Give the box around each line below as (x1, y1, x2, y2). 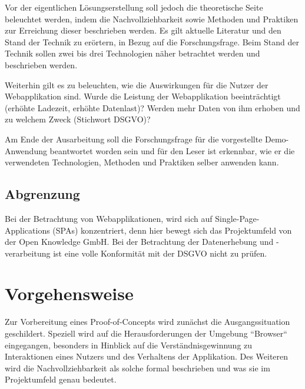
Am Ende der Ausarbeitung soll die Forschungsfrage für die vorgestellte (5, 132, 263, 145)
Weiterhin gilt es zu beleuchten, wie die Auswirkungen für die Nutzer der (5, 78, 268, 91)
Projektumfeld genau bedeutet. (5, 373, 117, 385)
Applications (5, 224, 50, 236)
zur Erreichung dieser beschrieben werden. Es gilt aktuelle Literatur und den (5, 24, 281, 36)
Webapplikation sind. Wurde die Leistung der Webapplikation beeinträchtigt (5, 90, 281, 102)
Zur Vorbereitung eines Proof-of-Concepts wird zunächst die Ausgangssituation (5, 315, 290, 328)
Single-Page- (215, 212, 260, 224)
